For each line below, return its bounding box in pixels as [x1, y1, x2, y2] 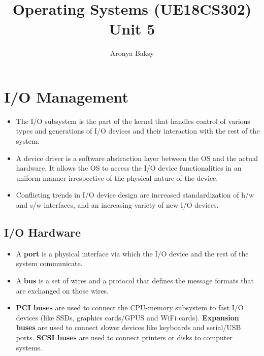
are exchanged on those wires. [16, 285, 109, 296]
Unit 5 [109, 18, 155, 39]
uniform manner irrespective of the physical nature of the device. [16, 172, 218, 183]
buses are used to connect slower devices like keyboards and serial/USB [16, 322, 241, 333]
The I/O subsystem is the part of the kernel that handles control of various [16, 115, 250, 126]
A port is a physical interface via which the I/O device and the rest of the [16, 248, 249, 258]
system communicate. [16, 258, 83, 269]
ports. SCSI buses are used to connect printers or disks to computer [16, 332, 233, 342]
